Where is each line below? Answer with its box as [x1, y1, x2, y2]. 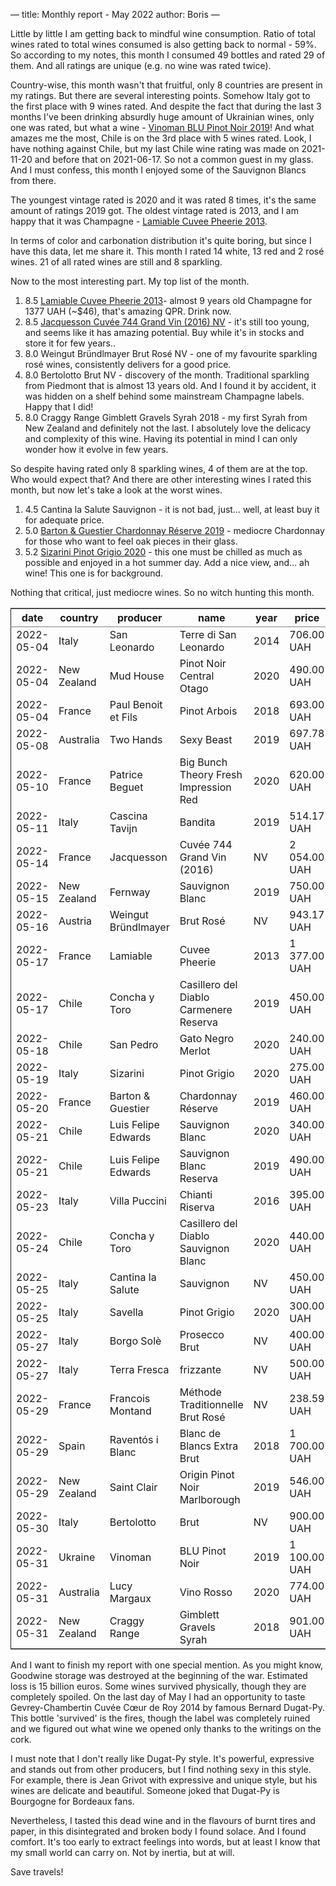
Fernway [109, 885, 151, 899]
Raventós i [109, 1433, 159, 1446]
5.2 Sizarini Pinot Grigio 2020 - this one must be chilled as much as [24, 546, 303, 558]
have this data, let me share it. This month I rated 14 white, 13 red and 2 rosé [10, 245, 325, 257]
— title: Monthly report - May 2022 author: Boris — [10, 9, 220, 20]
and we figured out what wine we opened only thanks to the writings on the [10, 1723, 322, 1734]
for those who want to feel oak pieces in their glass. [24, 535, 238, 547]
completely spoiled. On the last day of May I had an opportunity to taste [10, 1691, 306, 1703]
